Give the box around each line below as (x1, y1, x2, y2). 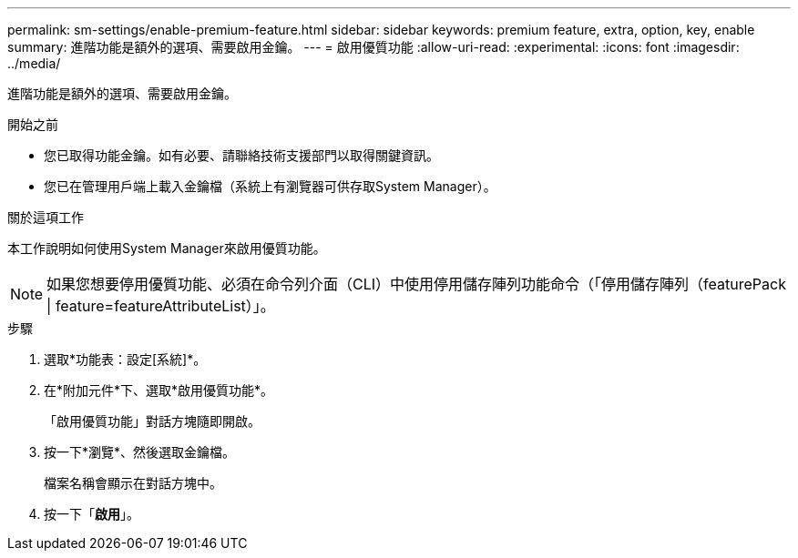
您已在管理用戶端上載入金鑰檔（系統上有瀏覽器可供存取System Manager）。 (44, 178, 496, 194)
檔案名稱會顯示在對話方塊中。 (44, 475, 222, 491)
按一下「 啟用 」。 (44, 506, 139, 522)
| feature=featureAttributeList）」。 (46, 297, 275, 315)
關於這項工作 (7, 209, 84, 225)
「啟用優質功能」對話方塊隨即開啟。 (44, 413, 261, 429)
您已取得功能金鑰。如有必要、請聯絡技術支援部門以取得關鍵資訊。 (44, 147, 439, 163)
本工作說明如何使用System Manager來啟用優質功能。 (7, 240, 326, 256)
